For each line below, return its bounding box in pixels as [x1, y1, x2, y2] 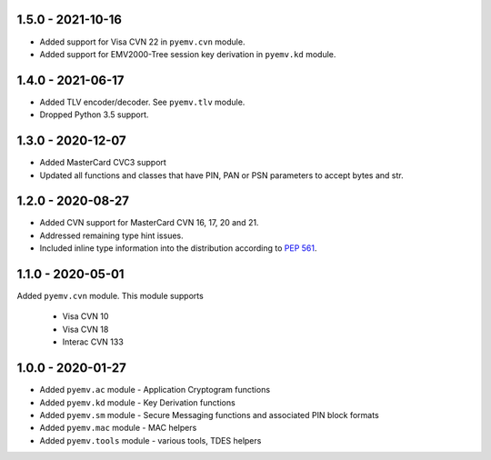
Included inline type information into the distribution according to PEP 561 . [39, 243, 317, 254]
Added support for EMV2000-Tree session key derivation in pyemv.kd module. [39, 48, 336, 59]
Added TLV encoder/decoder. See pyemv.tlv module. [39, 96, 245, 107]
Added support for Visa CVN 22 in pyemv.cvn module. [39, 36, 245, 47]
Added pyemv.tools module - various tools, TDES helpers [39, 435, 262, 445]
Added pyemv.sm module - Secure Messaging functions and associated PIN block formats [39, 409, 379, 420]
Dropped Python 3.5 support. [39, 109, 149, 120]
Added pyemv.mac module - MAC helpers [39, 423, 197, 434]
